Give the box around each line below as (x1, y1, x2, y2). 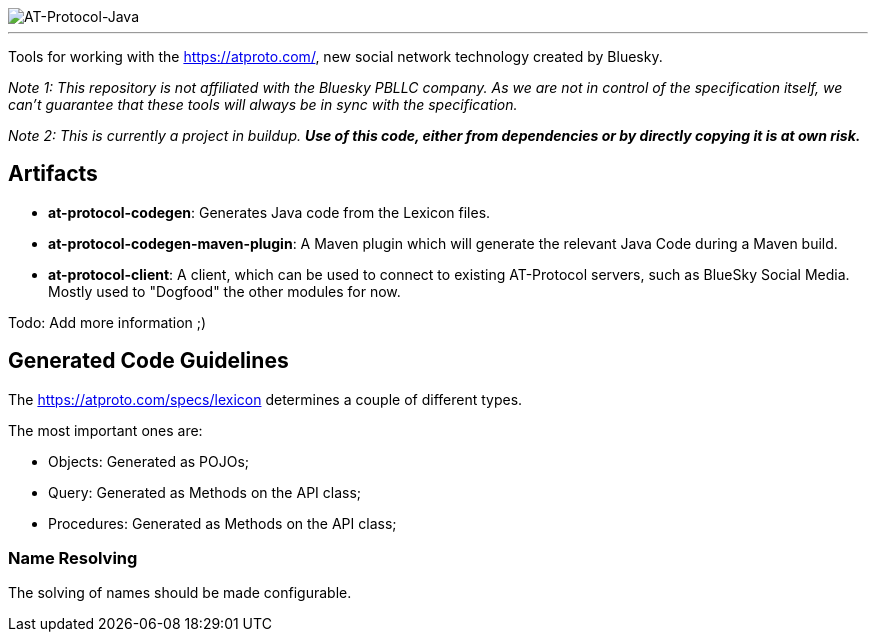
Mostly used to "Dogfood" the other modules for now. (48, 282, 401, 300)
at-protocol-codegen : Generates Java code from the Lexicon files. (48, 203, 491, 221)
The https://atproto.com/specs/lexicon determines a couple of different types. (8, 390, 523, 408)
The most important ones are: (8, 421, 203, 439)
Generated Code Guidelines (8, 348, 289, 374)
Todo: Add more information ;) (8, 313, 207, 331)
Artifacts (8, 161, 98, 187)
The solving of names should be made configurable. (8, 584, 352, 602)
